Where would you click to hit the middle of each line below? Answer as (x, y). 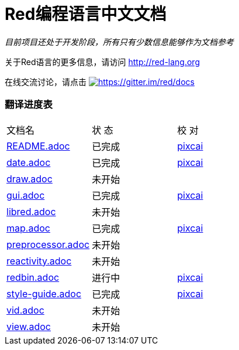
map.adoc (28, 228)
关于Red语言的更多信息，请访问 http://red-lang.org (102, 62)
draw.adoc (30, 179)
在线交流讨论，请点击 (46, 81)
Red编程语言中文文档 (86, 14)
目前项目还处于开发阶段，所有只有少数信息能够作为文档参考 (119, 42)
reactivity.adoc (39, 261)
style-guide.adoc (44, 293)
